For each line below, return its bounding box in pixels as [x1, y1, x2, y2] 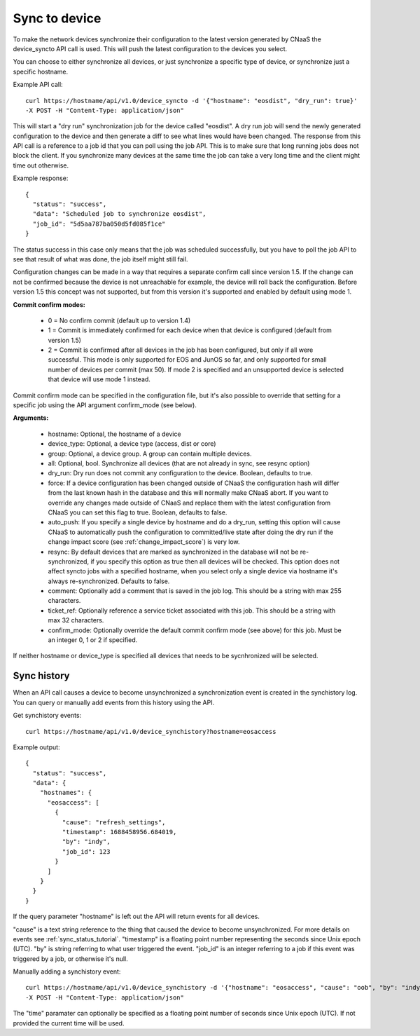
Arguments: [13, 414, 49, 422]
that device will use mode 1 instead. [48, 375, 150, 383]
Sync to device [13, 11, 101, 26]
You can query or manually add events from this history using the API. [13, 698, 215, 707]
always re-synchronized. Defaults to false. [48, 577, 170, 585]
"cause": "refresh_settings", [62, 818, 166, 826]
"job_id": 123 [62, 847, 111, 855]
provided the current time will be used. [13, 1018, 125, 1027]
